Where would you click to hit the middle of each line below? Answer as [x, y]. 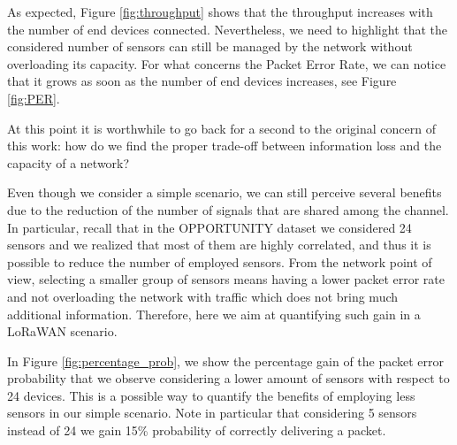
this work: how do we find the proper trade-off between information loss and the [225, 146]
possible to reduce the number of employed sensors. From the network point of [220, 261]
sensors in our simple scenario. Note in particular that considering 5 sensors [212, 413]
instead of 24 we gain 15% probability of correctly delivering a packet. [197, 430]
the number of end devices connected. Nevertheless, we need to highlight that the [228, 29]
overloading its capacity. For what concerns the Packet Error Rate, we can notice [227, 63]
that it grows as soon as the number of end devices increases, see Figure [202, 81]
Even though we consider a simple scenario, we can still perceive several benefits [225, 192]
